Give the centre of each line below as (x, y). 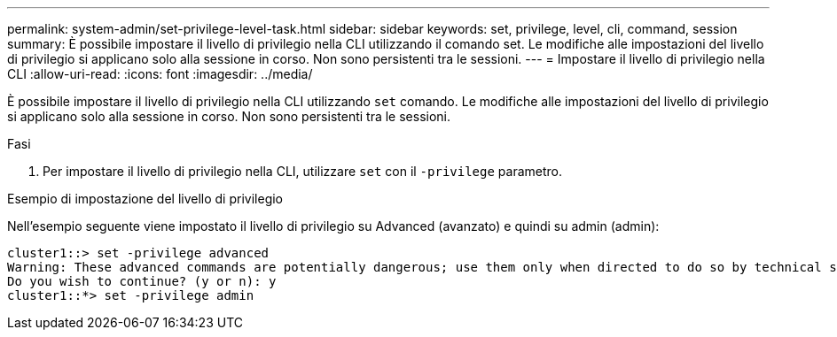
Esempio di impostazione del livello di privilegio (145, 199)
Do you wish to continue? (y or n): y (142, 281)
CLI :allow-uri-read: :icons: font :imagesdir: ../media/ (160, 74)
